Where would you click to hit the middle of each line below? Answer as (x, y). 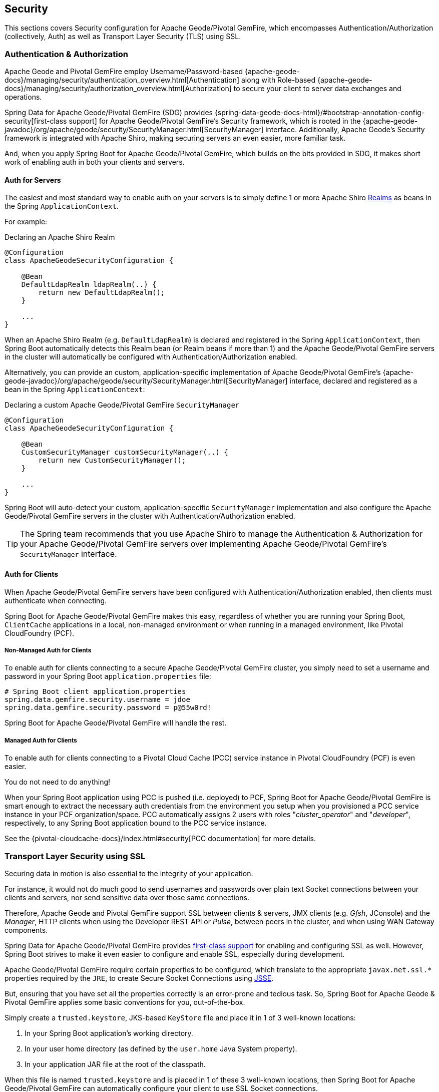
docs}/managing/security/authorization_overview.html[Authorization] (118, 89)
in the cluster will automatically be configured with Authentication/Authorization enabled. (151, 357)
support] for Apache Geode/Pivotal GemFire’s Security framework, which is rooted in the (215, 121)
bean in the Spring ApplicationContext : (75, 390)
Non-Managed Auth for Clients (48, 650)
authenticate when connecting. (56, 600)
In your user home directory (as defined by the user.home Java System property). (161, 1048)
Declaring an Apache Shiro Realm (60, 237)
